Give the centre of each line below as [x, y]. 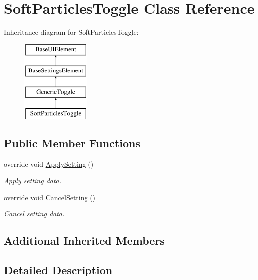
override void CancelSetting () [50, 197]
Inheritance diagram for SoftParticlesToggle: [71, 32]
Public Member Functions [72, 143]
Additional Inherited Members [84, 241]
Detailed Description [58, 270]
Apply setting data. [33, 180]
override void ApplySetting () [49, 164]
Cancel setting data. [34, 214]
